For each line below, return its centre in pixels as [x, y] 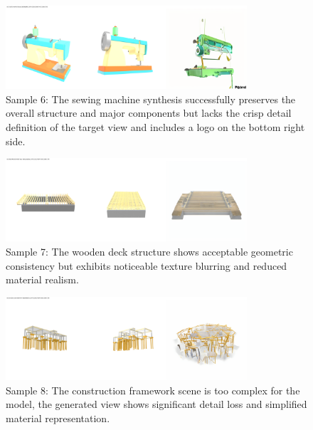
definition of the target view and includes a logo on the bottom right [155, 127]
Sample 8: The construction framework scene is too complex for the [153, 390]
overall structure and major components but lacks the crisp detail [149, 113]
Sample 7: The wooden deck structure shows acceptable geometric [149, 252]
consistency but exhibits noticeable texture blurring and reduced [147, 265]
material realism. [42, 279]
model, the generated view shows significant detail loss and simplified [156, 404]
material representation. [58, 418]
